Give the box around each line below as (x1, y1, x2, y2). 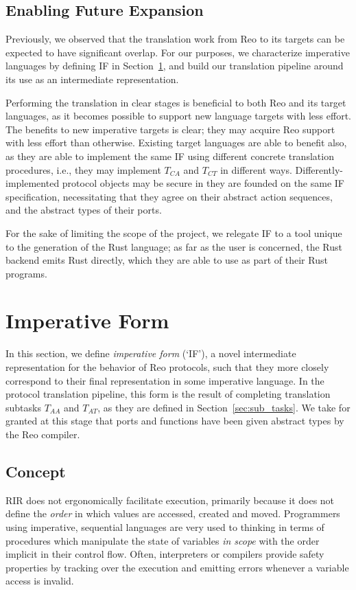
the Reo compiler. (5, 427, 80, 441)
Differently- (295, 162, 343, 177)
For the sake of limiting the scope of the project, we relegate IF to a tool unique (5, 225, 342, 240)
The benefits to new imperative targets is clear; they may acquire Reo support (5, 122, 335, 136)
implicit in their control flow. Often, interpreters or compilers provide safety (5, 547, 324, 561)
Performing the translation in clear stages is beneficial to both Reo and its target (5, 95, 346, 109)
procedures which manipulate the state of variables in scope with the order (5, 533, 320, 547)
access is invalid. (5, 574, 74, 588)
